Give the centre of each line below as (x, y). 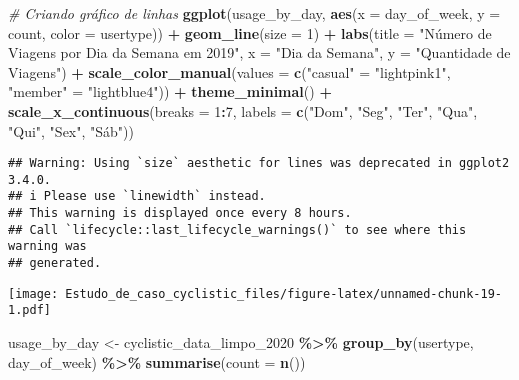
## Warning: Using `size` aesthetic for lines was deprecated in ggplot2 (259, 163)
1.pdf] (29, 310)
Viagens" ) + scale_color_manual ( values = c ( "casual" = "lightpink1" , (229, 71)
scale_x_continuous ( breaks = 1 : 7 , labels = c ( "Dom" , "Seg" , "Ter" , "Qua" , (243, 110)
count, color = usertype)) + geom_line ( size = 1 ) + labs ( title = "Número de (250, 32)
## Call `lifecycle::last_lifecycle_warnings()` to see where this (237, 229)
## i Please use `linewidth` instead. (137, 196)
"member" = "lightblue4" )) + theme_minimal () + (170, 91)
